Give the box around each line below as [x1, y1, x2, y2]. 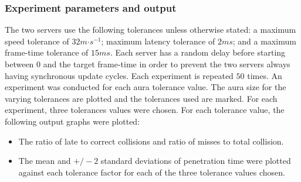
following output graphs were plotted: [5, 115, 140, 127]
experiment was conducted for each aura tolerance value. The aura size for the [5, 81, 286, 93]
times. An [247, 69, 282, 81]
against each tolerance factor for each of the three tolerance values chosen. [18, 166, 285, 178]
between [5, 58, 34, 70]
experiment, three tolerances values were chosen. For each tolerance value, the [5, 104, 285, 116]
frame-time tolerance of [5, 46, 89, 59]
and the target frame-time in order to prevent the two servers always [43, 58, 290, 70]
